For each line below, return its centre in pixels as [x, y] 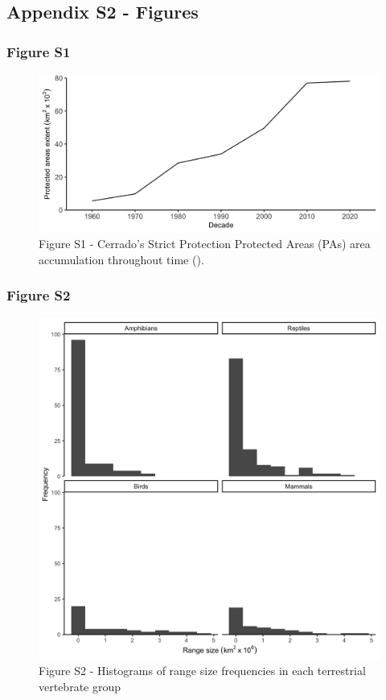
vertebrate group [80, 686]
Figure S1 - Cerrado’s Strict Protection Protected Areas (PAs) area [205, 244]
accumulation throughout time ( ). [121, 259]
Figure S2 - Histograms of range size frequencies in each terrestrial [202, 671]
